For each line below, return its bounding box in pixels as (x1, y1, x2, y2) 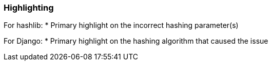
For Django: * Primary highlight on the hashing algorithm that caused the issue (4, 37, 268, 46)
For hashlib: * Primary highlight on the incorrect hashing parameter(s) (4, 21, 239, 30)
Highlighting (4, 3, 54, 13)
